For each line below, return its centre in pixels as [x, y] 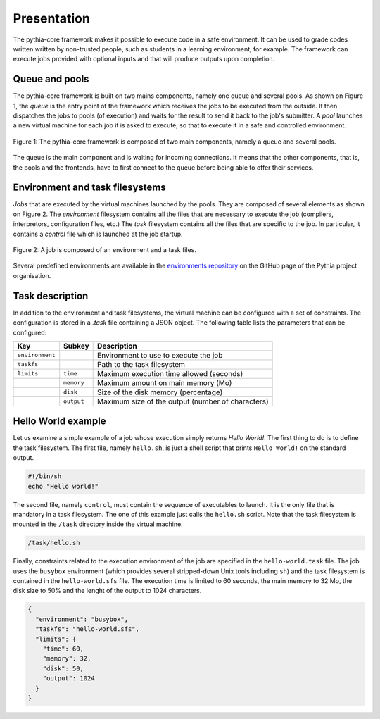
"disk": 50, [63, 668]
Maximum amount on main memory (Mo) [165, 382]
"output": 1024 [69, 679]
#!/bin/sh [45, 476]
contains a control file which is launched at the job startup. [98, 234]
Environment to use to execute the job [160, 355]
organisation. [32, 275]
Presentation [52, 18]
